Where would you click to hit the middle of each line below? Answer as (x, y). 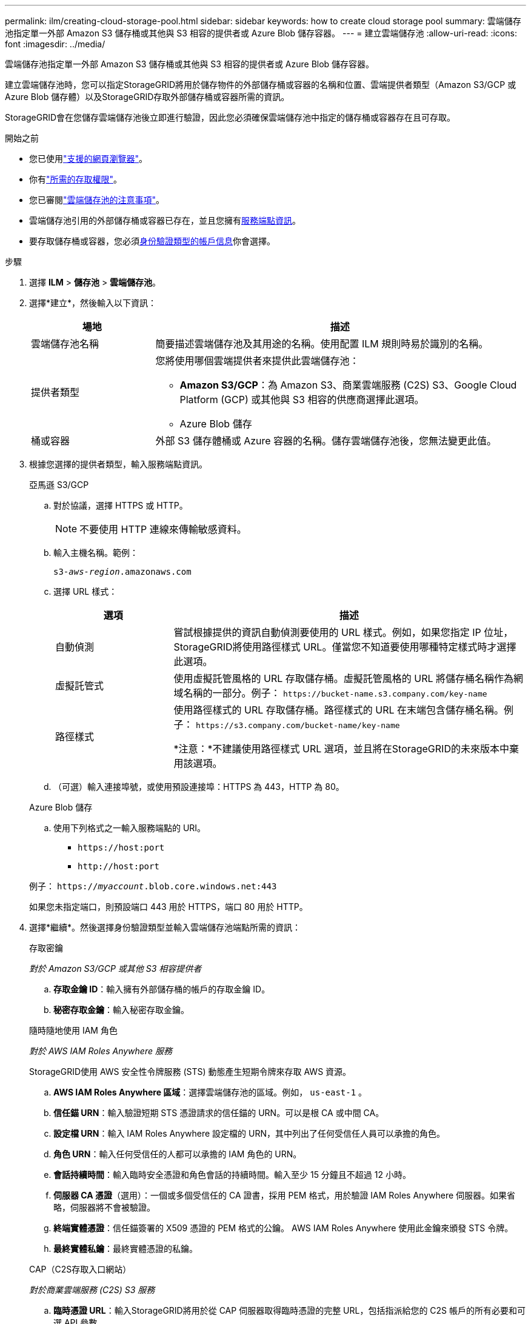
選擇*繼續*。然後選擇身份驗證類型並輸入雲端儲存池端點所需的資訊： (165, 927)
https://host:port (121, 848)
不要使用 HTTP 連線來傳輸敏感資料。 (163, 529)
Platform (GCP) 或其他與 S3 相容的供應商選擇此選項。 (302, 400)
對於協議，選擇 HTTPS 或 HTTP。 (121, 505)
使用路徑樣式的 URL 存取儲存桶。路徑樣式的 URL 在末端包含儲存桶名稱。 (339, 710)
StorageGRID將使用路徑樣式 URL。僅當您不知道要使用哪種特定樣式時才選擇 (345, 647)
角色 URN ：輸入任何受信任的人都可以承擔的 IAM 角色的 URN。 (178, 1154)
